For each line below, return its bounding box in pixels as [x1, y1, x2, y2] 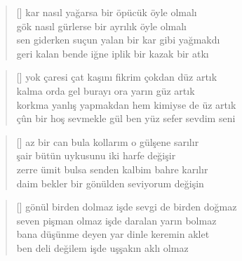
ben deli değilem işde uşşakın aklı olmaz [16, 240, 189, 255]
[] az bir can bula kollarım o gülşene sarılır [16, 134, 199, 149]
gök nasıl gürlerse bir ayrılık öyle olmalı [16, 18, 187, 33]
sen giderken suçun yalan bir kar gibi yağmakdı [16, 32, 220, 47]
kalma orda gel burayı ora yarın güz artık [16, 83, 195, 98]
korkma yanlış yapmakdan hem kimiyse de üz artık [16, 97, 236, 112]
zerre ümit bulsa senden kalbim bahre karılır [16, 161, 208, 176]
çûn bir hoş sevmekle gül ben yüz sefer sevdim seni [16, 111, 236, 126]
